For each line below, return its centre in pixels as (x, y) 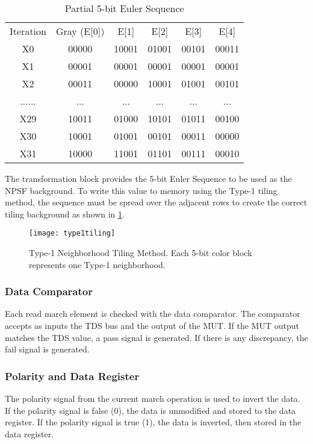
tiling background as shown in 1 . (65, 214)
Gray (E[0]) (80, 31)
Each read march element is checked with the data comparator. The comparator (153, 314)
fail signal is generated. (47, 349)
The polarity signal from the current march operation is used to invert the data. (153, 399)
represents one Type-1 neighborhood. (97, 264)
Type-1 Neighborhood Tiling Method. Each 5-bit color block (141, 253)
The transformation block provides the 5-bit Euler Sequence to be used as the (148, 178)
